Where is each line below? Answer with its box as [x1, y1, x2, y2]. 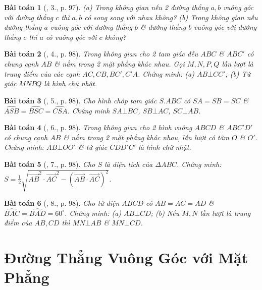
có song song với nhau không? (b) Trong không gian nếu [84, 12, 258, 22]
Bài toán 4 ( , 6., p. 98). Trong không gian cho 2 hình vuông [4, 122, 192, 133]
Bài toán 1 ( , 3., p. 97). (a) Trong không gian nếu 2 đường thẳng [4, 2, 208, 12]
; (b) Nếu [150, 207, 180, 218]
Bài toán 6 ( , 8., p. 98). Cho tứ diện [4, 198, 120, 208]
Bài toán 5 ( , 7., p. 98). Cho [4, 158, 95, 169]
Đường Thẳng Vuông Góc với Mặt [4, 247, 248, 268]
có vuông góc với [45, 31, 97, 42]
